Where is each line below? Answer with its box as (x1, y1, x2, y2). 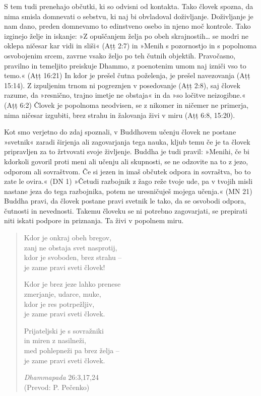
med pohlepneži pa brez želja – (24, 345, 119, 355)
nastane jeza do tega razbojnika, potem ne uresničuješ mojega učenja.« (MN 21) (4, 185, 252, 196)
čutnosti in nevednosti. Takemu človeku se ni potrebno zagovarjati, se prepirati (4, 205, 247, 216)
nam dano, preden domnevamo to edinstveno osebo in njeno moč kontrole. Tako (4, 21, 251, 31)
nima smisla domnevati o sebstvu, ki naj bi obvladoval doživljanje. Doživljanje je (4, 11, 253, 21)
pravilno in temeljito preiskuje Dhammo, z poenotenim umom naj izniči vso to (4, 60, 246, 71)
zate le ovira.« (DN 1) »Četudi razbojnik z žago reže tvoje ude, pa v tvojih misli (4, 176, 253, 186)
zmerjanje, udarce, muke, (24, 289, 101, 299)
